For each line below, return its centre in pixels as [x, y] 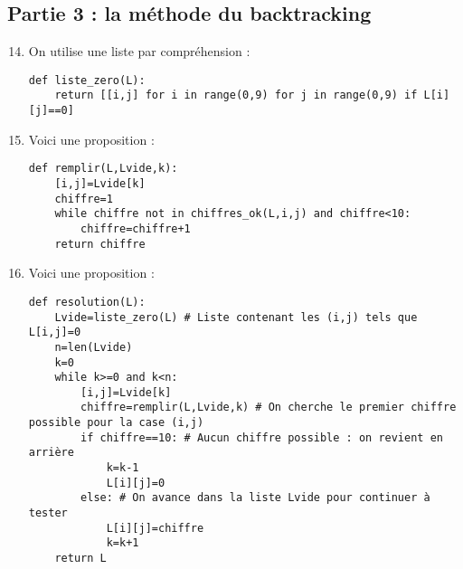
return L [80, 559]
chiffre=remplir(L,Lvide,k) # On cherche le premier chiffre [269, 408]
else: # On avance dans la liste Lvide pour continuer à [255, 498]
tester [48, 513]
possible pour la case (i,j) [116, 423]
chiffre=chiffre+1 [136, 228]
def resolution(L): [87, 302]
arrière [51, 453]
